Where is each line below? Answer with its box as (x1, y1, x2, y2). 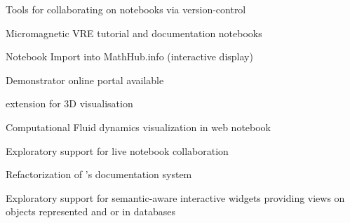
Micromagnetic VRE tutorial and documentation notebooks (6, 25, 262, 40)
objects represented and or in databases (6, 204, 175, 219)
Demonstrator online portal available (6, 72, 164, 87)
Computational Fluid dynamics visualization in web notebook (6, 119, 271, 134)
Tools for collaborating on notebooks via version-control (6, 2, 246, 16)
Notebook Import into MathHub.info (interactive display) (6, 49, 253, 64)
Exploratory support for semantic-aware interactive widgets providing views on (6, 190, 345, 205)
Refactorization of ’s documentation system (6, 167, 192, 182)
